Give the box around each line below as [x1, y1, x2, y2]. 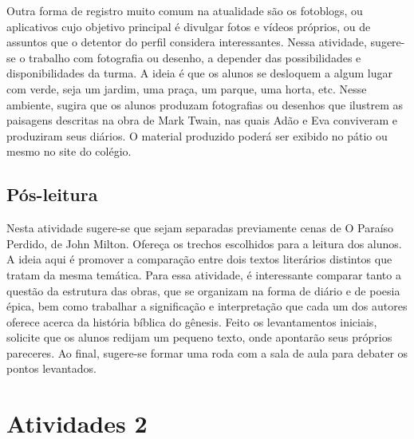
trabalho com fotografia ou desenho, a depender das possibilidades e [29, 49, 361, 65]
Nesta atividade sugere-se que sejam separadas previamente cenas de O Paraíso [6, 219, 394, 236]
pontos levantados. [6, 360, 97, 377]
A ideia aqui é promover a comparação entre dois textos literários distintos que [6, 251, 392, 267]
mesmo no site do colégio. [6, 143, 132, 160]
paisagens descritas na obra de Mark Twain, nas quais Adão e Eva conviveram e [6, 112, 397, 129]
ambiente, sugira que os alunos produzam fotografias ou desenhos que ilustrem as [6, 96, 403, 113]
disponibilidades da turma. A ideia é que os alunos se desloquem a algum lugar [6, 65, 392, 81]
